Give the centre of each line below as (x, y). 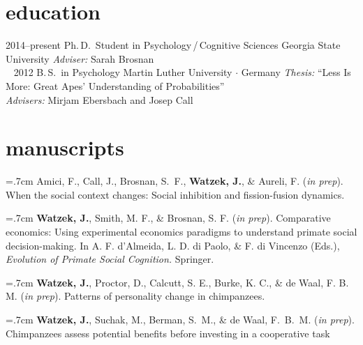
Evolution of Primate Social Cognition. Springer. (110, 259)
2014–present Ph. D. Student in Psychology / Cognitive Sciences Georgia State (173, 45)
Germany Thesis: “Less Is (296, 72)
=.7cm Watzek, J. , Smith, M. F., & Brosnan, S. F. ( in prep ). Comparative (168, 218)
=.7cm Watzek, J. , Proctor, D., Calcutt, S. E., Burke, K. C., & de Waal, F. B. (177, 282)
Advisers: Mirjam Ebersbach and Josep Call (99, 99)
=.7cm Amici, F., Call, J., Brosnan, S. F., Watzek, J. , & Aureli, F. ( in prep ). (175, 181)
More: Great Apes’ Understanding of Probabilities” (115, 85)
